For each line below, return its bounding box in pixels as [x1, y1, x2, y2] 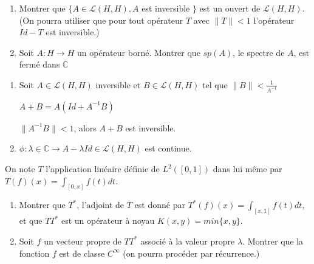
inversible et [95, 78, 141, 91]
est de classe [59, 246, 105, 259]
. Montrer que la [242, 234, 304, 247]
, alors [73, 121, 97, 134]
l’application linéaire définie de [46, 162, 160, 175]
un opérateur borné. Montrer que [77, 46, 200, 58]
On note [5, 162, 35, 175]
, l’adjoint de [77, 198, 125, 211]
